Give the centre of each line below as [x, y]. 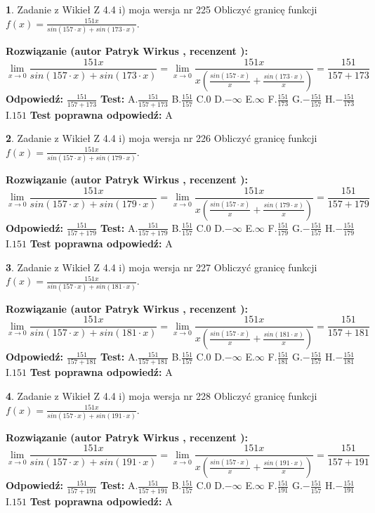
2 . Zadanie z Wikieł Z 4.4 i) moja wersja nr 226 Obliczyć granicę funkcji [162, 138]
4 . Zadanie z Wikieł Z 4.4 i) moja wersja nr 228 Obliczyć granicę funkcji [162, 395]
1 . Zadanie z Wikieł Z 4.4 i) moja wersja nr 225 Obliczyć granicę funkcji [162, 9]
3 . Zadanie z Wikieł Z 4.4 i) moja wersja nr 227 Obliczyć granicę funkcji [162, 267]
